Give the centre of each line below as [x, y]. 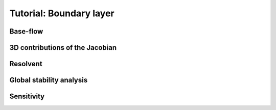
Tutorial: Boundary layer [62, 13]
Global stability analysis [49, 80]
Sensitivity [27, 97]
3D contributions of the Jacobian [63, 48]
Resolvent [26, 64]
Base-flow [26, 31]
